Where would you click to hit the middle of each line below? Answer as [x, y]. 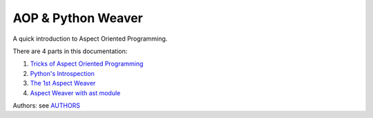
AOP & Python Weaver [78, 18]
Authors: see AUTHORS [47, 105]
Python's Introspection [62, 73]
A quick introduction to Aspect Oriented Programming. [90, 39]
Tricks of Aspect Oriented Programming [87, 64]
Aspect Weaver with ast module [75, 92]
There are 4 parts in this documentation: [70, 51]
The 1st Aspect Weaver [63, 83]
